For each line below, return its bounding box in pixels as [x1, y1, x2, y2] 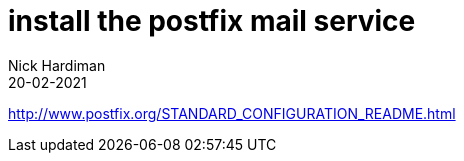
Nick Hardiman [8, 56, 106, 74]
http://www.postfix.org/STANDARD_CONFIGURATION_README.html [8, 104, 456, 122]
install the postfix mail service [8, 4, 416, 38]
